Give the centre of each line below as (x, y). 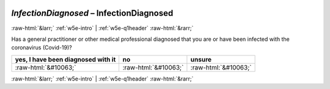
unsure (201, 59)
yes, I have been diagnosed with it (65, 59)
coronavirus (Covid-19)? (42, 48)
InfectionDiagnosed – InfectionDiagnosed (92, 13)
